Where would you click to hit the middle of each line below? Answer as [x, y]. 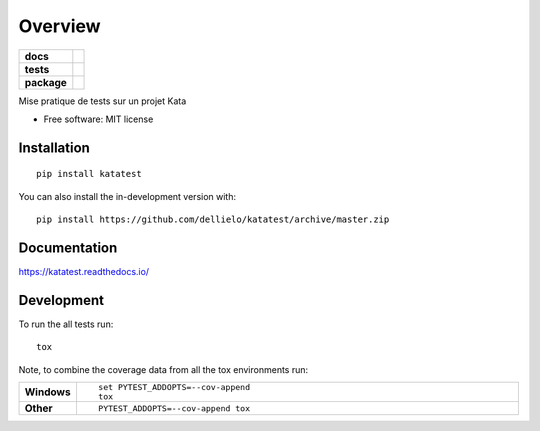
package [45, 82]
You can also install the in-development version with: [127, 196]
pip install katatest [89, 174]
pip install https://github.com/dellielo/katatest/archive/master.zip [213, 219]
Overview [59, 26]
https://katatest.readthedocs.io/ [84, 272]
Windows [47, 392]
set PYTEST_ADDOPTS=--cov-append [174, 387]
